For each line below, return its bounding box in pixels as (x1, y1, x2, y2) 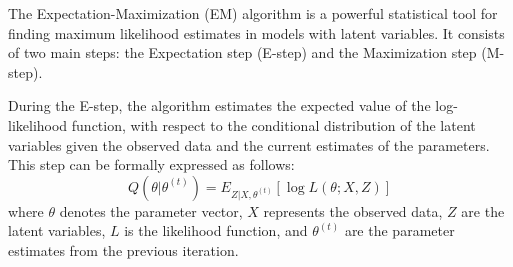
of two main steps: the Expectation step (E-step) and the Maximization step (8, 42, 477, 63)
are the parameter (344, 220, 455, 241)
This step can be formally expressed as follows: (8, 154, 295, 175)
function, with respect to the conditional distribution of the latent (71, 114, 476, 135)
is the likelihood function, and (124, 220, 308, 241)
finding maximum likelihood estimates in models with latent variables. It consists (8, 22, 505, 43)
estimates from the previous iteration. (8, 239, 239, 260)
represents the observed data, (263, 200, 443, 221)
